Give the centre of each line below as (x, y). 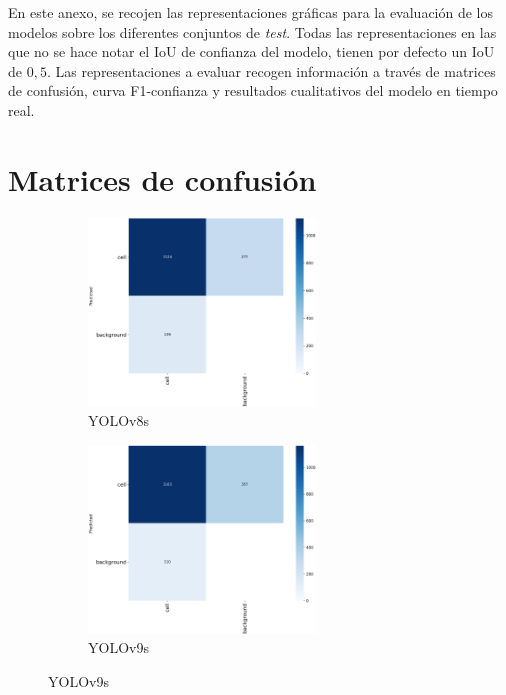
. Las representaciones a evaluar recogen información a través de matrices (271, 70)
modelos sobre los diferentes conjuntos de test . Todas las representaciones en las (252, 31)
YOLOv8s (118, 420)
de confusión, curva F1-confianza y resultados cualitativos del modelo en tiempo (253, 90)
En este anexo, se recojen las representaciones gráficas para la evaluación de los (251, 12)
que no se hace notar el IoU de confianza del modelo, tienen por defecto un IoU (251, 51)
